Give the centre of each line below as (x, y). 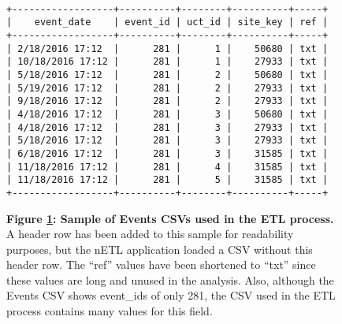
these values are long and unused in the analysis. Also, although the (170, 279)
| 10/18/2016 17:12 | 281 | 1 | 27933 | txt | (167, 62)
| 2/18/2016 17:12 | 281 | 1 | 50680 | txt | (167, 48)
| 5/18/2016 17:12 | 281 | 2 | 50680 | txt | (167, 74)
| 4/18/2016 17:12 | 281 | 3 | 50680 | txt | (167, 114)
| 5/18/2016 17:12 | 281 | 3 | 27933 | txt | (167, 141)
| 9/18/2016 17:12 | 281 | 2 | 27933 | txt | (167, 101)
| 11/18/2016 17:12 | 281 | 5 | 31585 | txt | (167, 180)
